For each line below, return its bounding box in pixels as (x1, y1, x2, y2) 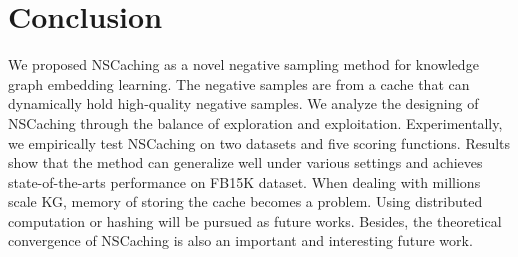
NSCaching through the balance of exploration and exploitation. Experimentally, (8, 112, 503, 133)
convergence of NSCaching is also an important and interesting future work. (8, 230, 473, 251)
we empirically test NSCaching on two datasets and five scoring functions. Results (8, 132, 511, 153)
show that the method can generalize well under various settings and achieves (8, 152, 483, 173)
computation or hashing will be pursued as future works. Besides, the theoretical (8, 210, 502, 231)
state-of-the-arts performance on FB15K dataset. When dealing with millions (8, 171, 481, 192)
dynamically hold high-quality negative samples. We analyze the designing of (8, 93, 479, 114)
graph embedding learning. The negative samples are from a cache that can (8, 73, 470, 94)
